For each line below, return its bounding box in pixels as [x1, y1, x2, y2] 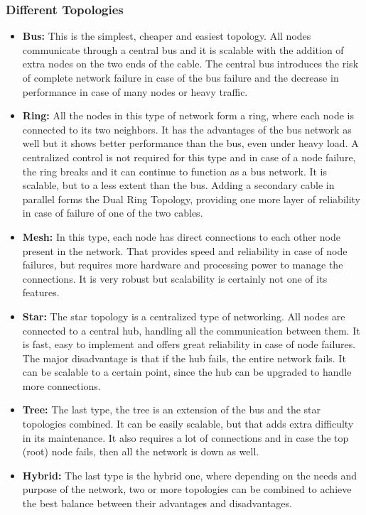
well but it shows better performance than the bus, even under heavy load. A [22, 136, 359, 151]
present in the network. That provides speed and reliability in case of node [22, 243, 348, 258]
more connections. [22, 378, 101, 393]
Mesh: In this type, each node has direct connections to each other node [22, 229, 340, 244]
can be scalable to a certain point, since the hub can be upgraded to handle [22, 364, 352, 379]
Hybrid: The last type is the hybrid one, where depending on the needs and [22, 467, 357, 482]
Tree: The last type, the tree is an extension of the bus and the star [22, 402, 321, 417]
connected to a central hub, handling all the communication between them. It [22, 322, 360, 337]
